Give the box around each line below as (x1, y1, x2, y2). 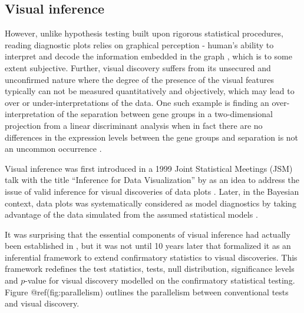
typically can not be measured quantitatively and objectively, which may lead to (5, 85, 295, 97)
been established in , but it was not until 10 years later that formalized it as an (5, 239, 291, 252)
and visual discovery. (5, 297, 80, 309)
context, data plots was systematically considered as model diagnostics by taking (5, 197, 296, 209)
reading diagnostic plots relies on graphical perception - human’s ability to (5, 38, 274, 51)
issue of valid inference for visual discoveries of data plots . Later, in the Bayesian (5, 185, 299, 197)
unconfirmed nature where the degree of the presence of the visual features (5, 73, 275, 85)
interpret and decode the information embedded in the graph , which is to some (5, 50, 292, 62)
